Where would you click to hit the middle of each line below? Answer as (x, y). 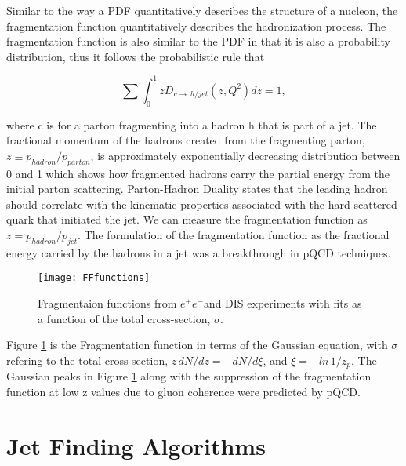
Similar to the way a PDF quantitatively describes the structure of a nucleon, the (202, 10)
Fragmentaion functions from (107, 303)
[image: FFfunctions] (94, 278)
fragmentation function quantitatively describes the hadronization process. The (196, 25)
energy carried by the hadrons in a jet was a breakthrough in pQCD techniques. (199, 252)
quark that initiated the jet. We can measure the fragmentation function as (187, 219)
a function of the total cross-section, (124, 318)
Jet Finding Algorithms (136, 445)
